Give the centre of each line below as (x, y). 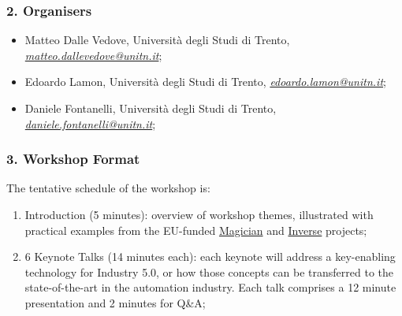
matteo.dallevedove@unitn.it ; (93, 55)
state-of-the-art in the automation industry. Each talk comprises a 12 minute (210, 287)
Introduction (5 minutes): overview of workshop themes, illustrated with (199, 214)
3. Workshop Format (73, 159)
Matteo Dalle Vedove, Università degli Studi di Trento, (157, 40)
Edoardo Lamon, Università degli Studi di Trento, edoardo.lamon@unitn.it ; (205, 82)
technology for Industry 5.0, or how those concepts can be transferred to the (209, 271)
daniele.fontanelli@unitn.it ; (90, 123)
